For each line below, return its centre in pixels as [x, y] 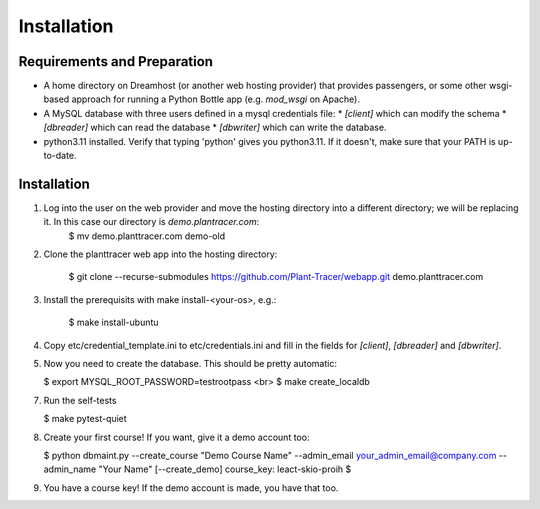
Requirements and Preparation [116, 61]
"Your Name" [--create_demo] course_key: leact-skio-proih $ [225, 469]
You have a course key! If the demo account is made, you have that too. [191, 487]
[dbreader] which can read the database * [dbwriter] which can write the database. [215, 127]
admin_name [70, 469]
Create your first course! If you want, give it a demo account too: [176, 437]
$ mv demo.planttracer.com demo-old [146, 236]
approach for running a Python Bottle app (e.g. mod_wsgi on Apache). [215, 99]
